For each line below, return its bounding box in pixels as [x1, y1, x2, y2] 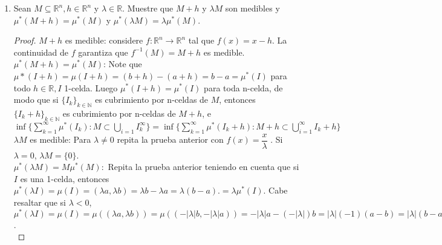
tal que [188, 34, 215, 47]
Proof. [13, 34, 36, 47]
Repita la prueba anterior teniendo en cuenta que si [108, 160, 299, 173]
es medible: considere [65, 34, 143, 47]
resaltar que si [13, 196, 66, 209]
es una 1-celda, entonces [20, 172, 109, 185]
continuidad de [13, 45, 69, 58]
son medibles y [225, 2, 280, 14]
